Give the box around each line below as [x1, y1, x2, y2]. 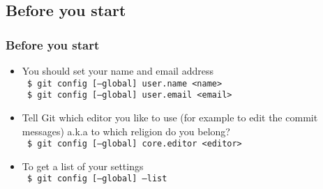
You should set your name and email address [22, 63, 213, 77]
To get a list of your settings [22, 158, 144, 173]
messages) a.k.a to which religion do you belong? [22, 123, 230, 138]
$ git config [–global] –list [27, 174, 167, 184]
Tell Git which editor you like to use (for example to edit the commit [22, 109, 318, 124]
